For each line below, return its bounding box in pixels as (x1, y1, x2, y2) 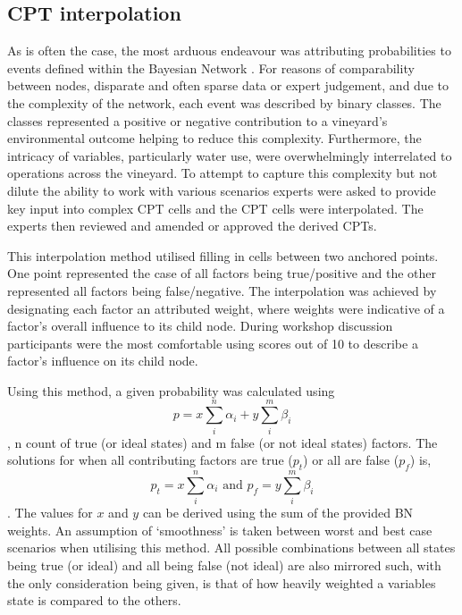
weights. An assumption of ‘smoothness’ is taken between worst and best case (7, 520, 433, 539)
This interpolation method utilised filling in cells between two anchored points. (7, 246, 439, 265)
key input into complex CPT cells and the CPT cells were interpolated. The (7, 198, 424, 217)
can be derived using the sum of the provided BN (142, 503, 414, 522)
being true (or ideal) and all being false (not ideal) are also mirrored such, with (7, 555, 441, 574)
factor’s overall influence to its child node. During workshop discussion (7, 316, 393, 335)
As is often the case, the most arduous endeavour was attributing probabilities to (7, 41, 451, 60)
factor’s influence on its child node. (7, 351, 198, 370)
